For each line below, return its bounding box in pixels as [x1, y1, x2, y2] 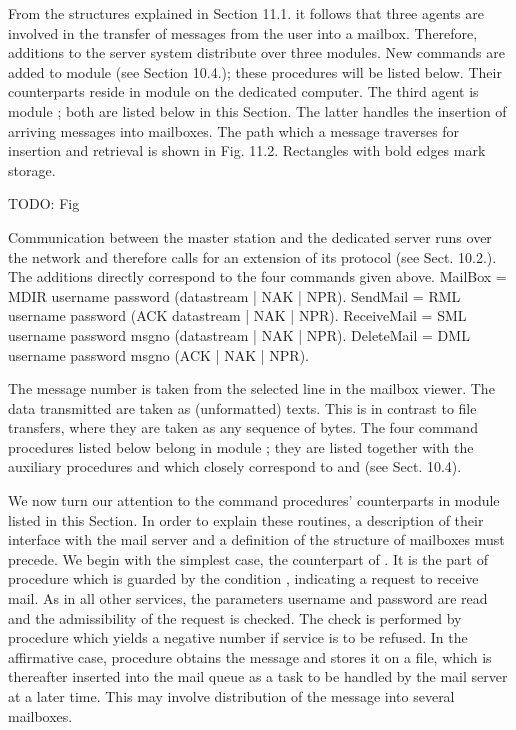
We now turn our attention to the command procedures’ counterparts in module [8, 490, 500, 511]
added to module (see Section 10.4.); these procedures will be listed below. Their [8, 61, 502, 82]
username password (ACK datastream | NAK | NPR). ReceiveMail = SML [8, 305, 467, 326]
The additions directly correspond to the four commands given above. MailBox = [8, 266, 507, 287]
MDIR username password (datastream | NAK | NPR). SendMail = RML [8, 285, 461, 306]
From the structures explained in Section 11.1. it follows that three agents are [8, 3, 484, 23]
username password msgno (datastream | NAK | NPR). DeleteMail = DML [8, 324, 470, 345]
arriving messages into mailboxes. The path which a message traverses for [8, 120, 460, 141]
